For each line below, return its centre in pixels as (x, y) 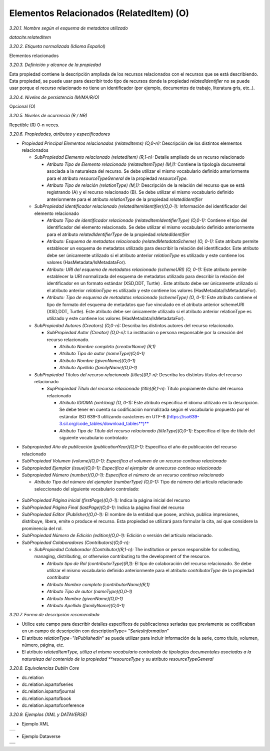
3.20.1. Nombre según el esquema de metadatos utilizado (69, 28)
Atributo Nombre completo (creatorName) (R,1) (107, 346)
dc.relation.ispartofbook (46, 698)
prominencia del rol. (42, 528)
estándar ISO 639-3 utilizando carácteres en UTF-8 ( (114, 416)
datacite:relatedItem (30, 37)
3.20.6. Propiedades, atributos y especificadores (59, 134)
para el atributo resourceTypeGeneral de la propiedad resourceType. (117, 178)
